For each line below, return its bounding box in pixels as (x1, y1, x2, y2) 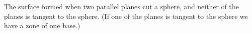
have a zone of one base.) (4, 20, 81, 31)
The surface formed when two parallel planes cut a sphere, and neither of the (4, 1, 239, 11)
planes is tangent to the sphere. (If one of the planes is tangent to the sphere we (4, 11, 248, 21)
